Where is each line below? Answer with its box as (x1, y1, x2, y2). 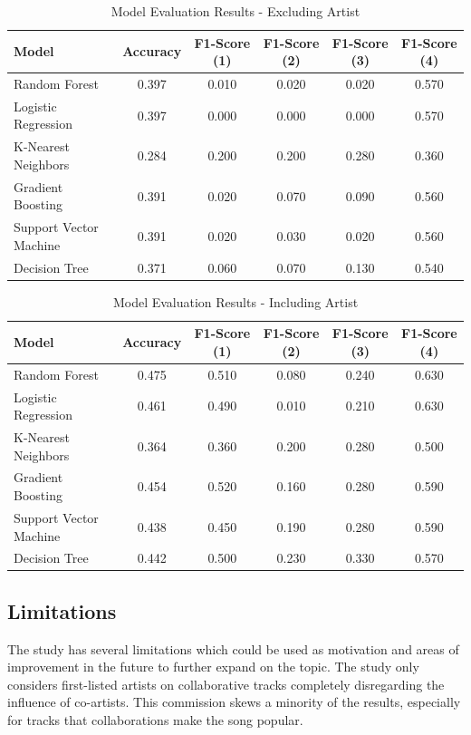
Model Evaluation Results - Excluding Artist (111, 2, 360, 20)
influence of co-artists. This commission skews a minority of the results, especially (7, 692, 461, 711)
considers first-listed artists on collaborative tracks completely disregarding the (7, 674, 445, 693)
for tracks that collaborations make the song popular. (7, 711, 303, 730)
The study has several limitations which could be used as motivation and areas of (7, 639, 459, 658)
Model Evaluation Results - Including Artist (112, 292, 359, 311)
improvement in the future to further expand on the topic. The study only (7, 657, 419, 676)
